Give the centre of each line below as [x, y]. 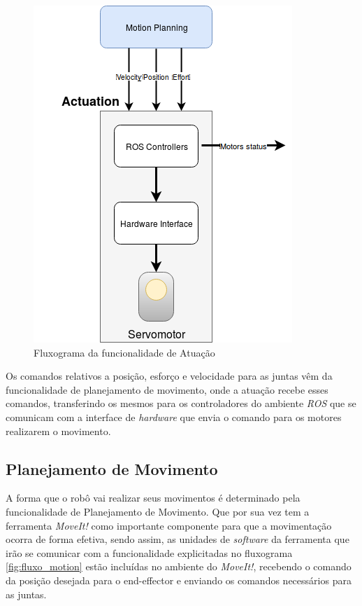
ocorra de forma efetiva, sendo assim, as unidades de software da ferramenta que [178, 539]
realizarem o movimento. [58, 431]
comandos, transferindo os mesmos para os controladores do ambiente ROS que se [181, 403]
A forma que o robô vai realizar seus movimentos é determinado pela [153, 498]
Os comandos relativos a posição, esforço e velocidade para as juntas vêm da [169, 376]
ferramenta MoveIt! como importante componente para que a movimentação [169, 525]
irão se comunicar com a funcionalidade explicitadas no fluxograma [149, 552]
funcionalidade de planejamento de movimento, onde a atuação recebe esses [167, 389]
